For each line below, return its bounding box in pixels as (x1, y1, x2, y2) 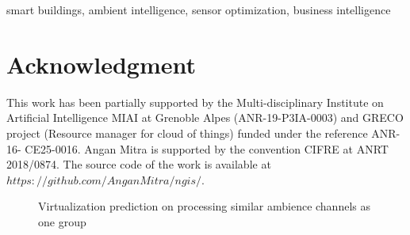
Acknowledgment (6, 47, 196, 80)
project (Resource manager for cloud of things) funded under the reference (6, 124, 368, 141)
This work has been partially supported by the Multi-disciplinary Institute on (6, 93, 384, 110)
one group (38, 213, 86, 229)
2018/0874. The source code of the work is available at (6, 156, 271, 172)
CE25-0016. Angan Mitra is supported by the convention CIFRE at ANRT (25, 140, 389, 157)
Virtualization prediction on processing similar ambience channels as (38, 198, 370, 214)
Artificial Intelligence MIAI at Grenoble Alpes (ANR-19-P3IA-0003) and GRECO (6, 109, 404, 126)
